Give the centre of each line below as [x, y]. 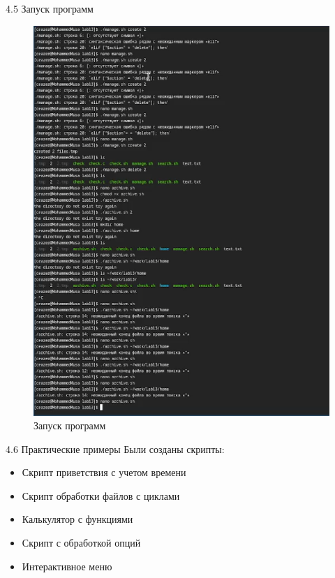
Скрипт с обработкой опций [81, 543]
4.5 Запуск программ [50, 8]
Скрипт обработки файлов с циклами [101, 495]
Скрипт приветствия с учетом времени [104, 472]
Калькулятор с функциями [77, 519]
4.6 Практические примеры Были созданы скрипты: [115, 449]
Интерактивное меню [67, 566]
